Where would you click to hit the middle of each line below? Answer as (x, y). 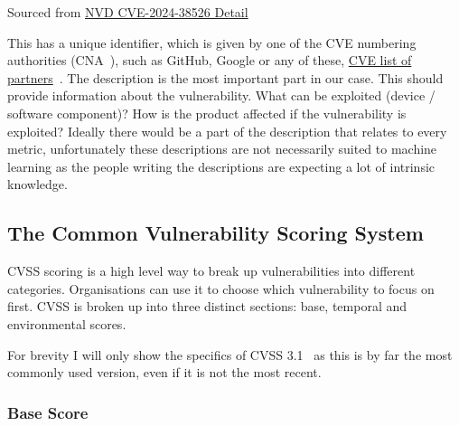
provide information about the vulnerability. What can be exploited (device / (221, 95)
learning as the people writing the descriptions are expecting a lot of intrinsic (221, 166)
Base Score (48, 412)
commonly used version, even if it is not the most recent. (164, 372)
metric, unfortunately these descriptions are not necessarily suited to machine (222, 149)
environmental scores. (67, 323)
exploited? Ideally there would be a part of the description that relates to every (227, 131)
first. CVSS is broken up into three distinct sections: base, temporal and (207, 306)
